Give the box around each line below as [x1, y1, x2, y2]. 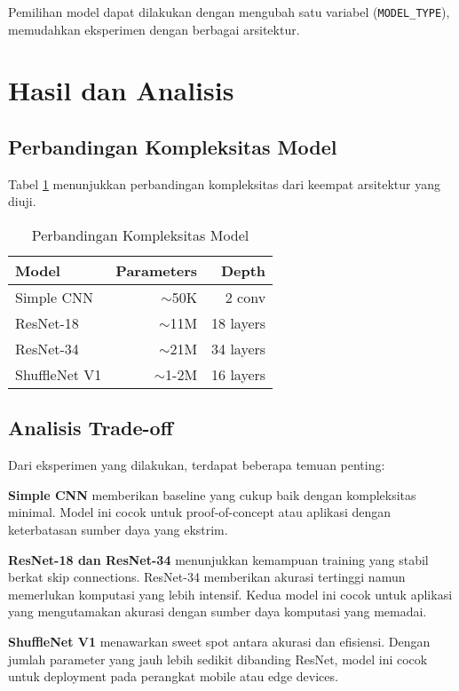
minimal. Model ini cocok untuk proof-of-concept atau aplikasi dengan [8, 503, 392, 521]
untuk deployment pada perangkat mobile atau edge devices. [8, 667, 338, 686]
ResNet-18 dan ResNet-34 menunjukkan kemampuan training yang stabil [8, 550, 429, 568]
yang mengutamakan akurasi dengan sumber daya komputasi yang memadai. [8, 602, 427, 621]
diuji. [8, 192, 36, 210]
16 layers [211, 364, 266, 385]
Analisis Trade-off [8, 414, 173, 441]
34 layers [211, 338, 266, 360]
